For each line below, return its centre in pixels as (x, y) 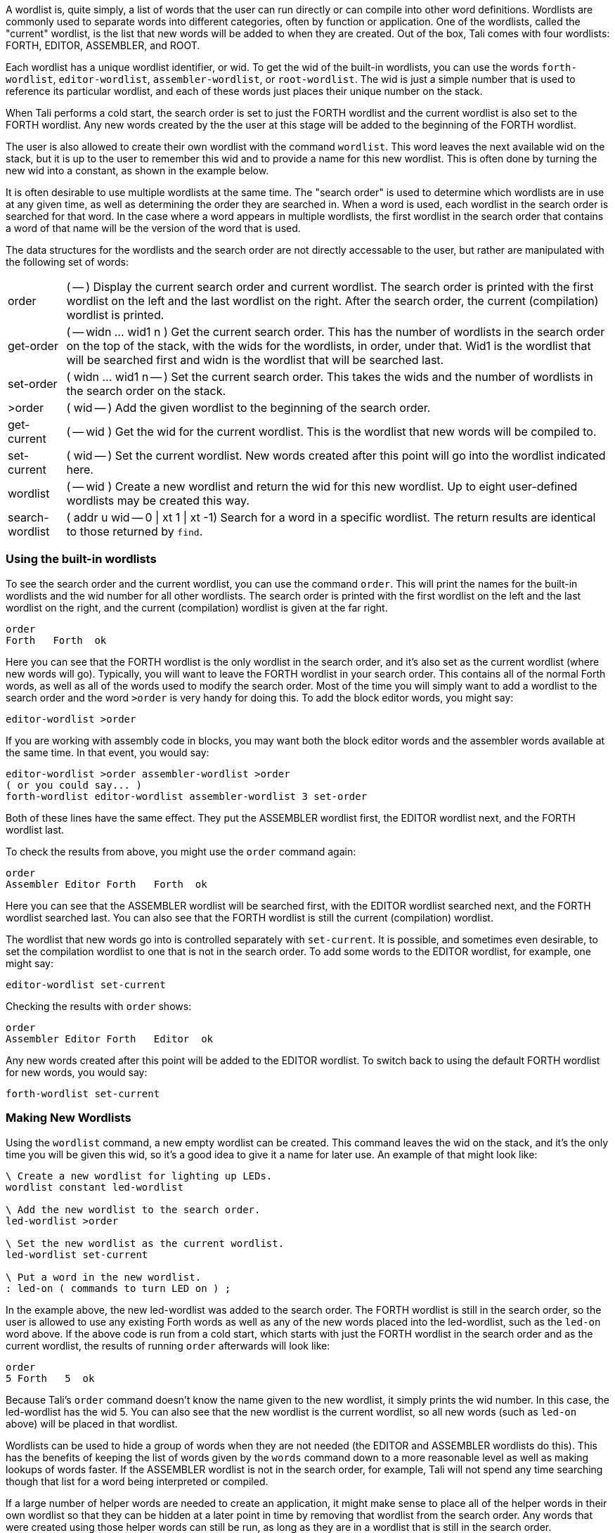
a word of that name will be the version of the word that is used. (153, 228)
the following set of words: (67, 262)
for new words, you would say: (77, 1072)
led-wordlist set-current (77, 1254)
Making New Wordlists (69, 1118)
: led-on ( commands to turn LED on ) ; (118, 1288)
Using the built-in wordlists (81, 559)
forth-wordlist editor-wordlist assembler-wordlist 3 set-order (187, 796)
